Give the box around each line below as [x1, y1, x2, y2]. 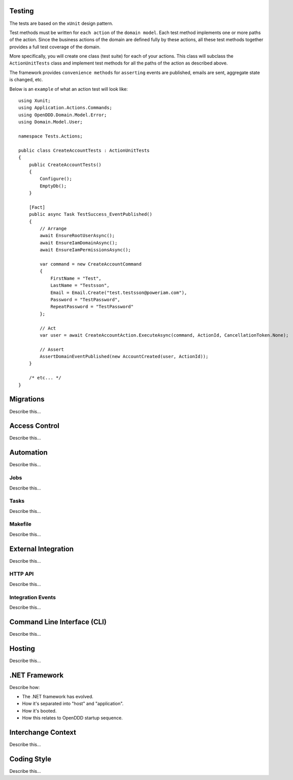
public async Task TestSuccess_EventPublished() [28, 211, 152, 217]
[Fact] [28, 204, 46, 210]
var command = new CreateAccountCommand [40, 262, 142, 267]
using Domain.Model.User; [18, 119, 83, 125]
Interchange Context [9, 728, 76, 737]
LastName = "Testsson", [50, 282, 110, 288]
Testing [9, 7, 34, 15]
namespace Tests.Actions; [18, 133, 83, 139]
